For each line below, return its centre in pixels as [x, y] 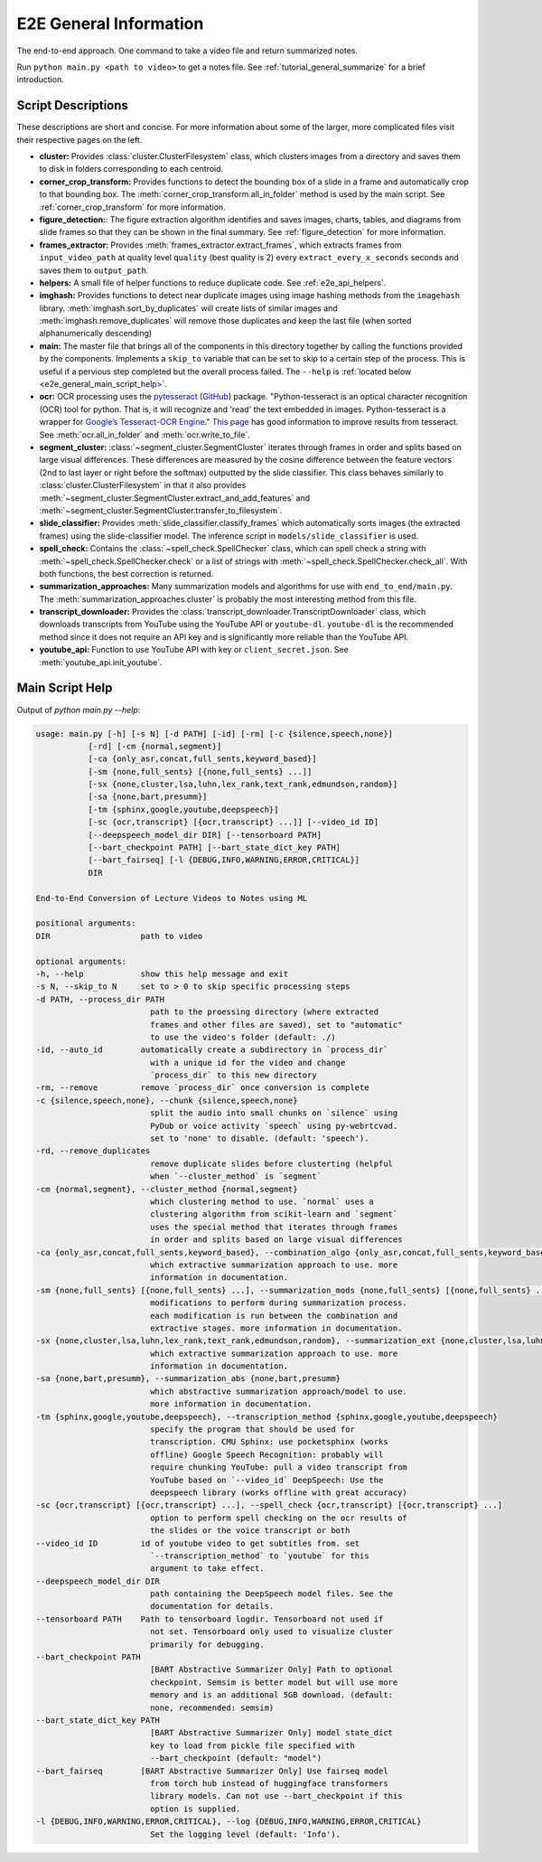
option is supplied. [195, 1809]
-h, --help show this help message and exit [162, 973]
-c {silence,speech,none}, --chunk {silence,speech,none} [167, 1100]
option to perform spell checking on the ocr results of [279, 1518]
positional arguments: [86, 923]
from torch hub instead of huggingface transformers [269, 1783]
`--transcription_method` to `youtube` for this [259, 1556]
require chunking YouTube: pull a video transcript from [279, 1467]
